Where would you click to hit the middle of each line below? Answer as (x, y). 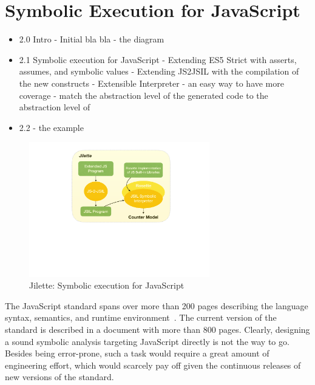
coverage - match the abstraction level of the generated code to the (144, 95)
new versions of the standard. (59, 377)
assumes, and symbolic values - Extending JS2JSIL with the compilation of (159, 71)
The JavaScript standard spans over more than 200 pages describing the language (157, 305)
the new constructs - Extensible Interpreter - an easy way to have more (151, 83)
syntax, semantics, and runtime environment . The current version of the (141, 317)
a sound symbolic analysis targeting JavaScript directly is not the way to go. (147, 341)
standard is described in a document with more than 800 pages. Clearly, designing (157, 329)
